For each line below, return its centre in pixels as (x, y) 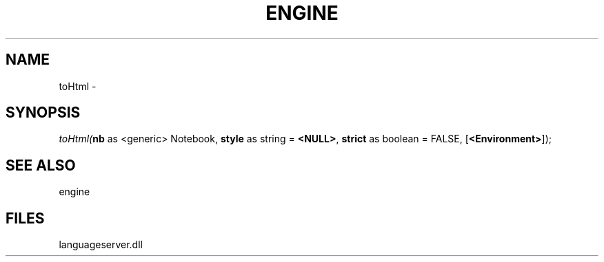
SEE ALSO (41, 165)
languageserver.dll (101, 245)
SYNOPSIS (43, 113)
